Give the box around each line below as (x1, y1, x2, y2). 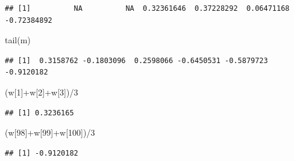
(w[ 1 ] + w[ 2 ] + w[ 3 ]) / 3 (5, 85, 78, 98)
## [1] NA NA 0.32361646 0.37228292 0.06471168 (5, 4, 290, 13)
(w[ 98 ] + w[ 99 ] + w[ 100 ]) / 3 (5, 126, 95, 139)
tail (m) (5, 34, 31, 46)
